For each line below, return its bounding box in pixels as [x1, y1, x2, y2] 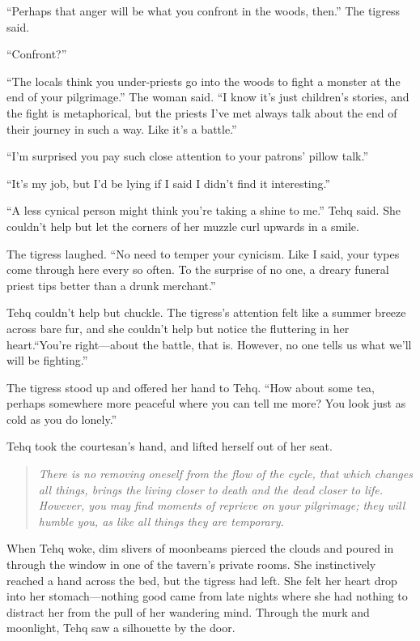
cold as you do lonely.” [6, 410, 117, 427]
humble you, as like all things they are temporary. [38, 512, 284, 529]
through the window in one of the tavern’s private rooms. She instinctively [6, 556, 376, 573]
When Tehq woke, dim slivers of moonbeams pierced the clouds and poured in [6, 540, 394, 557]
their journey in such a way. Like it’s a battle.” [6, 120, 237, 137]
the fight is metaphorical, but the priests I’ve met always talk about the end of [6, 104, 397, 121]
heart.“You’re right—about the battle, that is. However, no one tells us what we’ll [6, 335, 412, 353]
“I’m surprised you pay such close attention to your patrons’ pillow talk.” [6, 147, 368, 165]
